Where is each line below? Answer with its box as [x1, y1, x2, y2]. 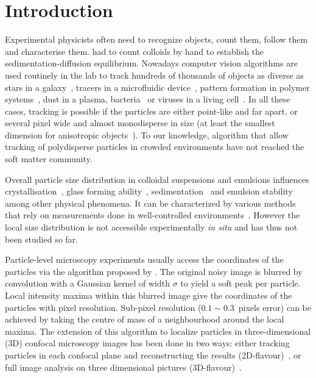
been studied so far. [5, 232, 78, 245]
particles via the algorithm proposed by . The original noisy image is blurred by [5, 265, 303, 277]
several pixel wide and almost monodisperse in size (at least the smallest [5, 116, 275, 129]
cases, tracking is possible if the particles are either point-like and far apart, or [5, 104, 298, 117]
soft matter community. [5, 152, 93, 165]
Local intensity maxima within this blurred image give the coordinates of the [5, 289, 292, 301]
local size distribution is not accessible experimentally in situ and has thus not [5, 221, 298, 234]
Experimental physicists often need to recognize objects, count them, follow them [5, 33, 308, 46]
